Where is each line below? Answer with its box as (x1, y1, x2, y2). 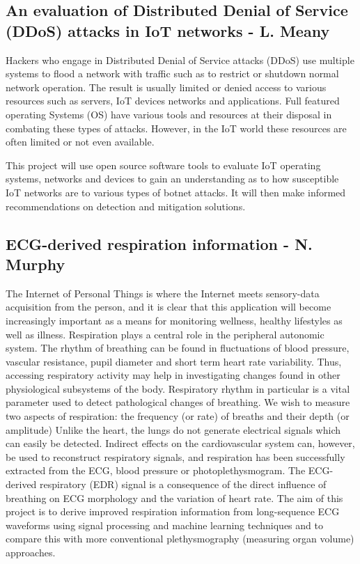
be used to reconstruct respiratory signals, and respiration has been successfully (6, 449, 345, 464)
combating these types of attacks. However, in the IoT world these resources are (6, 120, 347, 135)
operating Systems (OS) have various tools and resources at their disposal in (6, 107, 332, 121)
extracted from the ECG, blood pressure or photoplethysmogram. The (6, 463, 306, 478)
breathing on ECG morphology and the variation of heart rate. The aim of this (6, 490, 343, 505)
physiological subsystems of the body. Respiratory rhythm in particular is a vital (6, 381, 350, 395)
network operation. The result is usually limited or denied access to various (6, 79, 327, 94)
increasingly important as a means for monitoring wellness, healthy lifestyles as (6, 313, 343, 327)
